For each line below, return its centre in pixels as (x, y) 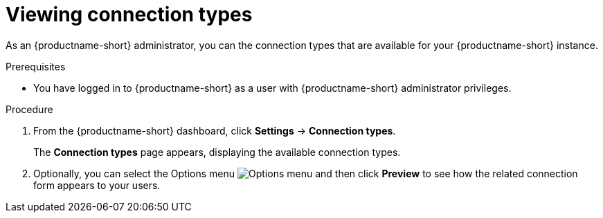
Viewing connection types (129, 14)
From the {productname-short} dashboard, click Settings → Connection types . (215, 130)
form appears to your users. (97, 185)
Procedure (29, 109)
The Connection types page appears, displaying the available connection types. (217, 152)
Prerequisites (36, 66)
